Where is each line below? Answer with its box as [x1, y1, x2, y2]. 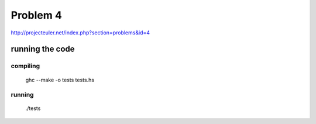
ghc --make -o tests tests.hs [25, 76, 95, 83]
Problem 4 [11, 9, 63, 22]
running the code [11, 44, 75, 54]
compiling [11, 62, 40, 70]
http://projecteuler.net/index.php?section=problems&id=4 [11, 29, 150, 36]
